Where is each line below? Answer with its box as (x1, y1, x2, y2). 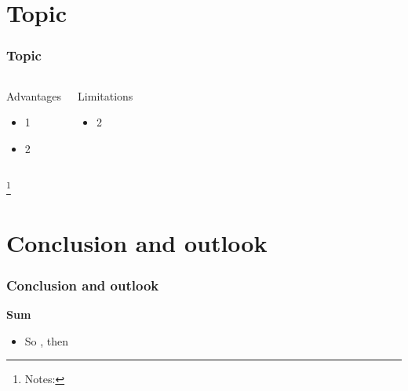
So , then (24, 332, 69, 349)
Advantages (6, 87, 62, 104)
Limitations (78, 87, 133, 104)
